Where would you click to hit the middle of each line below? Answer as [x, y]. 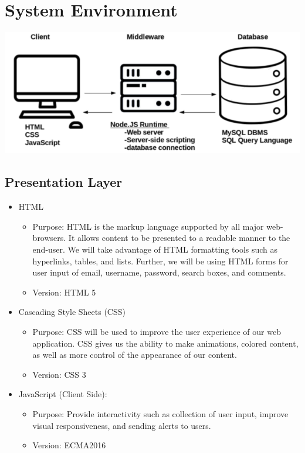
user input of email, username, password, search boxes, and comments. [159, 272]
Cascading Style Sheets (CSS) [72, 312]
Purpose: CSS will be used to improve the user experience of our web [157, 331]
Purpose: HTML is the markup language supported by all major [148, 226]
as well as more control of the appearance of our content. [135, 355]
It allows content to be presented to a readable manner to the [179, 238]
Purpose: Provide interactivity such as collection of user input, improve [160, 413]
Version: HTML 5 [64, 292]
